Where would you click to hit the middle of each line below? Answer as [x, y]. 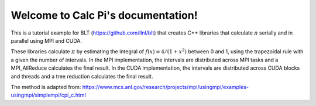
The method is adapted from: [46, 87]
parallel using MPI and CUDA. [46, 40]
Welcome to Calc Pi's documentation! [104, 15]
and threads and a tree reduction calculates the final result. [82, 76]
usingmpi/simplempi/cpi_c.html [48, 95]
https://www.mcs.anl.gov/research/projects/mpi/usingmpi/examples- [165, 87]
